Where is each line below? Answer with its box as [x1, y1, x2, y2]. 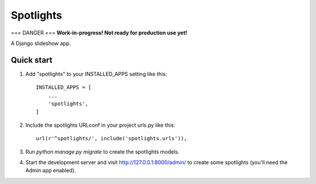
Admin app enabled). [25, 167, 76, 174]
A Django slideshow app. [11, 40, 71, 47]
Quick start [11, 55, 53, 65]
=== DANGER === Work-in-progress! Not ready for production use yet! [11, 29, 187, 36]
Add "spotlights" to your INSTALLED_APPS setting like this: [25, 70, 167, 77]
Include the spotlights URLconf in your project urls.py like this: [25, 121, 176, 129]
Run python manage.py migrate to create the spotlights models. [25, 148, 180, 155]
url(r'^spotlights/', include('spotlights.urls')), [36, 135, 187, 142]
